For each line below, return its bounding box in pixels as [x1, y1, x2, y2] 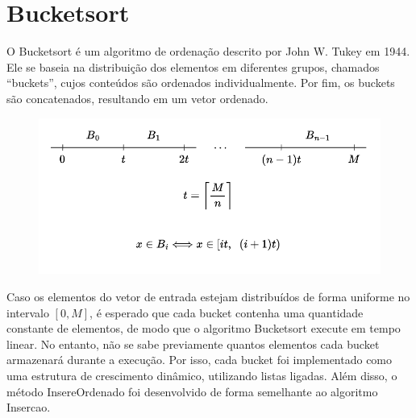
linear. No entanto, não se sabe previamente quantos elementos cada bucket [6, 335, 380, 352]
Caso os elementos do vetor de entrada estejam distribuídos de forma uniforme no [6, 288, 410, 304]
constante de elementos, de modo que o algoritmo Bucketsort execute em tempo [6, 320, 401, 337]
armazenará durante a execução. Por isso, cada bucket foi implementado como [6, 351, 393, 368]
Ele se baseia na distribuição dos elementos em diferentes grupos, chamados [6, 58, 380, 75]
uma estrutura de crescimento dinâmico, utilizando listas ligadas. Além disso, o [6, 366, 397, 383]
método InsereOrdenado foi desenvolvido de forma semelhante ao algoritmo [6, 383, 378, 399]
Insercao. [6, 399, 51, 416]
